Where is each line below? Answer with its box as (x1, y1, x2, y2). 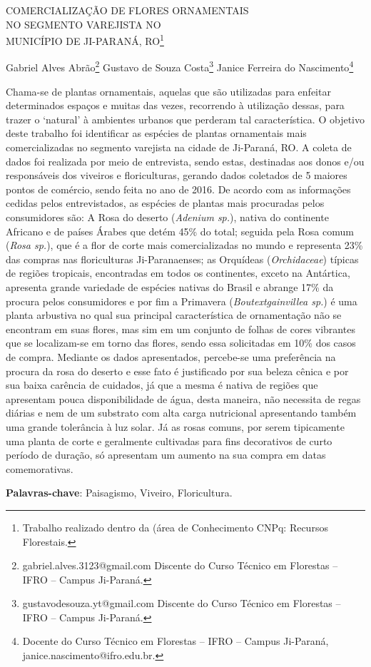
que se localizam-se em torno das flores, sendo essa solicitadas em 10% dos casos (6, 335, 356, 350)
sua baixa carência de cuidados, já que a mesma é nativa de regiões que (6, 377, 318, 392)
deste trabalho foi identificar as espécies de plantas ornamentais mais (6, 126, 307, 141)
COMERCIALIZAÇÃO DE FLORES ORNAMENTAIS (6, 3, 249, 17)
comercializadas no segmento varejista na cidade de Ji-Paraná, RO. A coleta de (6, 140, 352, 155)
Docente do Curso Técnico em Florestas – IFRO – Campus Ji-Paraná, (22, 633, 329, 648)
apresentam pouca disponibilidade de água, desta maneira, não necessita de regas (6, 391, 361, 406)
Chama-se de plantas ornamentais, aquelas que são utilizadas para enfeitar (6, 83, 331, 98)
